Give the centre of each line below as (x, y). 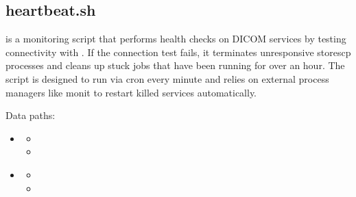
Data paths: (31, 115)
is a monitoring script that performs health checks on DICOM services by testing (176, 39)
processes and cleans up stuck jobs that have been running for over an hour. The (175, 65)
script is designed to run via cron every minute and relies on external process (167, 78)
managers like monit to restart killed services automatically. (131, 92)
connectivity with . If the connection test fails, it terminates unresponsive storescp (178, 52)
